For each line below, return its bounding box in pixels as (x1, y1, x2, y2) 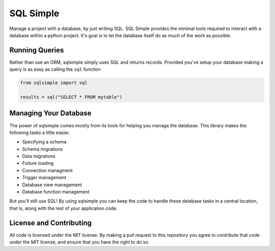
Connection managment (22, 167, 73, 173)
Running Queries (9, 46, 64, 54)
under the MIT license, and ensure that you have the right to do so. (9, 239, 150, 245)
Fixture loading (22, 160, 54, 166)
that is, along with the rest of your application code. (9, 205, 118, 211)
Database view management (22, 181, 82, 188)
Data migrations (22, 153, 56, 159)
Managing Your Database (9, 109, 92, 118)
